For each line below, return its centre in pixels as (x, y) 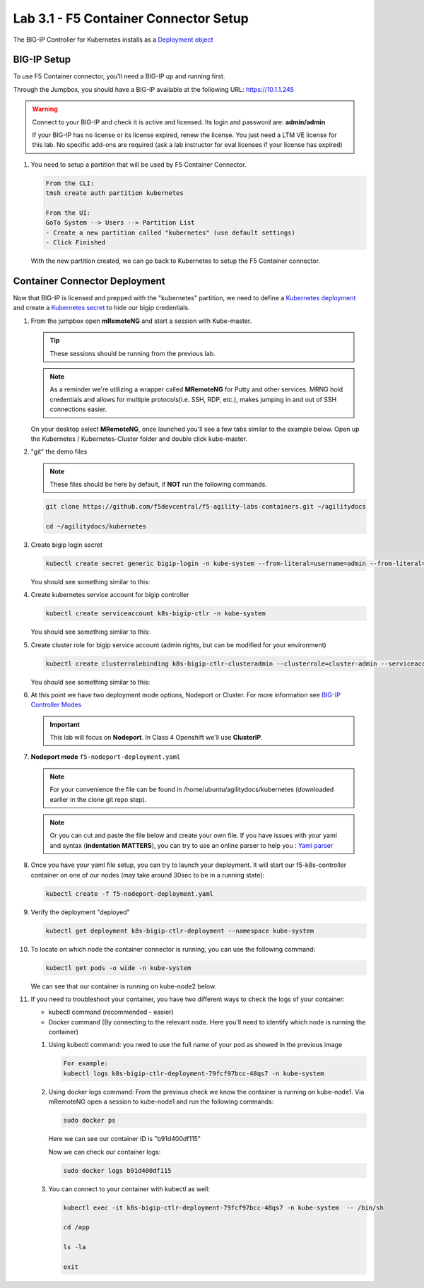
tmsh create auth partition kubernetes (114, 193)
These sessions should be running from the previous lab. (132, 353)
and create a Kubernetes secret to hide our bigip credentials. (101, 308)
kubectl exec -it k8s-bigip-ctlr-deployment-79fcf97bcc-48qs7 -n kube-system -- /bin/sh (224, 1207)
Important (65, 724)
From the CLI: (70, 183)
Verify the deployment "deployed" (80, 912)
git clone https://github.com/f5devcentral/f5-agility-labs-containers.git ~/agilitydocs (206, 507)
